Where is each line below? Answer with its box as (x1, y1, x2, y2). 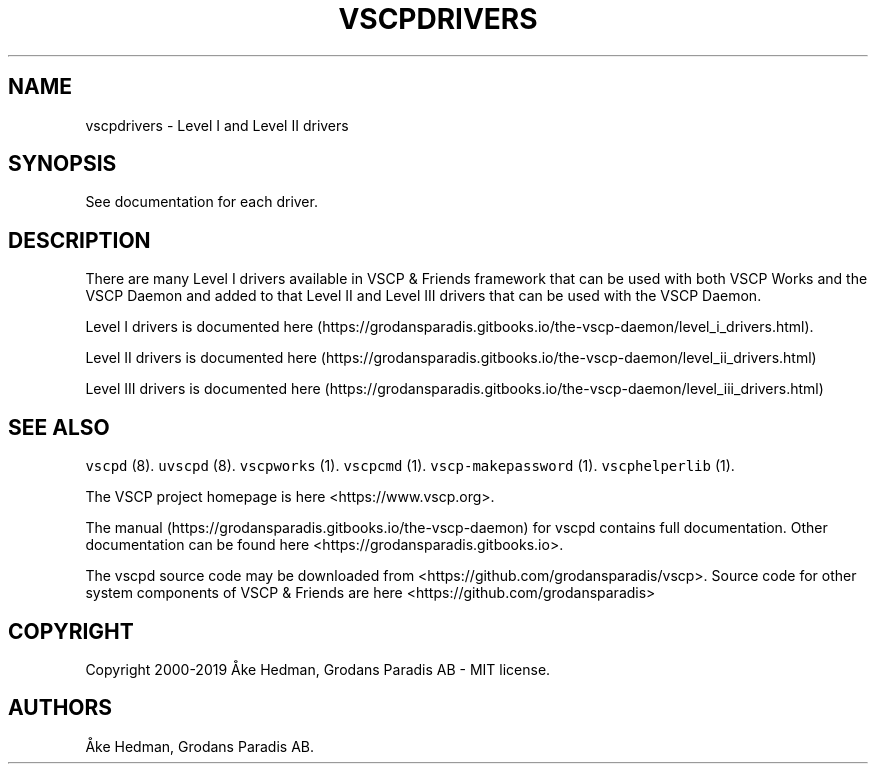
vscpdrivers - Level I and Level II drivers (85, 116, 349, 134)
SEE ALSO (8, 414, 110, 440)
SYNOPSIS (8, 151, 117, 177)
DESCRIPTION (8, 227, 151, 253)
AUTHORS (8, 695, 113, 721)
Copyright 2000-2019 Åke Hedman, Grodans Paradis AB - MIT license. (85, 660, 551, 678)
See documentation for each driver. (85, 193, 318, 211)
